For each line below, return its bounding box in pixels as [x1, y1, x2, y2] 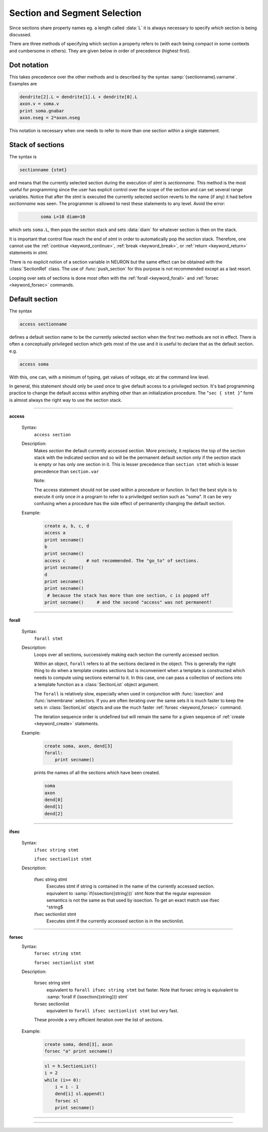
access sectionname [19, 321, 67, 327]
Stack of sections [9, 141, 65, 149]
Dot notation [9, 61, 49, 69]
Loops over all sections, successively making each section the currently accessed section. [34, 651, 220, 658]
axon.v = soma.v [19, 101, 60, 107]
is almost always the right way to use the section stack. [9, 397, 123, 403]
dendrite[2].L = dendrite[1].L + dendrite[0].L [19, 94, 137, 99]
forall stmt [34, 636, 63, 641]
